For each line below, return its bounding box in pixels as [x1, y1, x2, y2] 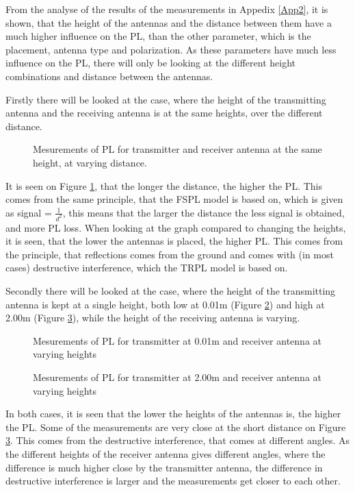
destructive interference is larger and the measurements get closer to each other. [5, 473, 341, 488]
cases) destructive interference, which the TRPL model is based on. [5, 260, 288, 275]
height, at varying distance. [33, 155, 147, 169]
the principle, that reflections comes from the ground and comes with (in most [5, 247, 334, 261]
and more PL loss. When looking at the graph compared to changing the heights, [5, 220, 346, 234]
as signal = [5, 205, 52, 219]
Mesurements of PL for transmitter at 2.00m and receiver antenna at [33, 369, 322, 384]
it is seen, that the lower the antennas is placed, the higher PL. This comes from [5, 234, 343, 248]
